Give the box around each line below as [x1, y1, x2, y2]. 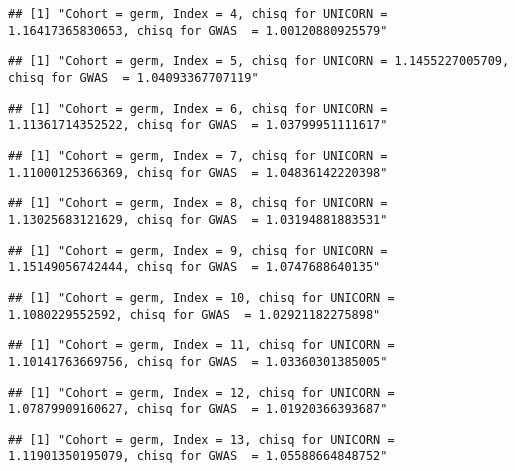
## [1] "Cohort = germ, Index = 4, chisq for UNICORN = [8, 7, 388, 21]
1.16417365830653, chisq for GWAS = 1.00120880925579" [8, 23, 388, 38]
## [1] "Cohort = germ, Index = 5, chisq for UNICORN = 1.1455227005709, [8, 54, 510, 69]
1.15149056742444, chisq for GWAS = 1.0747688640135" [8, 260, 381, 275]
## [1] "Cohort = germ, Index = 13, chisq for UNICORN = [8, 432, 395, 447]
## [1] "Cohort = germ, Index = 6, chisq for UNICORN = [8, 101, 388, 116]
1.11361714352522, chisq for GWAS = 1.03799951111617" [8, 118, 388, 133]
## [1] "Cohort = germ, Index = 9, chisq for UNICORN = [8, 243, 388, 258]
